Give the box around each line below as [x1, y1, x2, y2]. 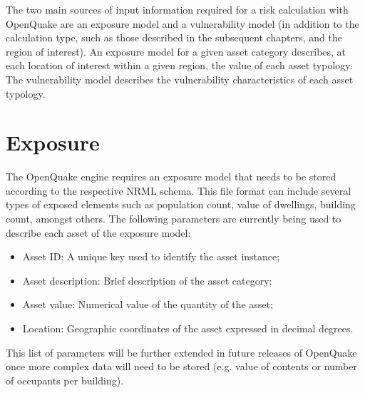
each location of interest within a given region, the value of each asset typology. [6, 58, 353, 73]
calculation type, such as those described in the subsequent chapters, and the [6, 30, 342, 45]
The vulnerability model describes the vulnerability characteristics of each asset [6, 71, 354, 86]
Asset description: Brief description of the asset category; [22, 272, 272, 287]
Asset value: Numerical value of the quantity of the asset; [22, 297, 273, 312]
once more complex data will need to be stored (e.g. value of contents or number [6, 359, 357, 374]
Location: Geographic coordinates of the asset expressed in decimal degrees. [22, 321, 354, 336]
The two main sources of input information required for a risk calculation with [6, 2, 349, 16]
